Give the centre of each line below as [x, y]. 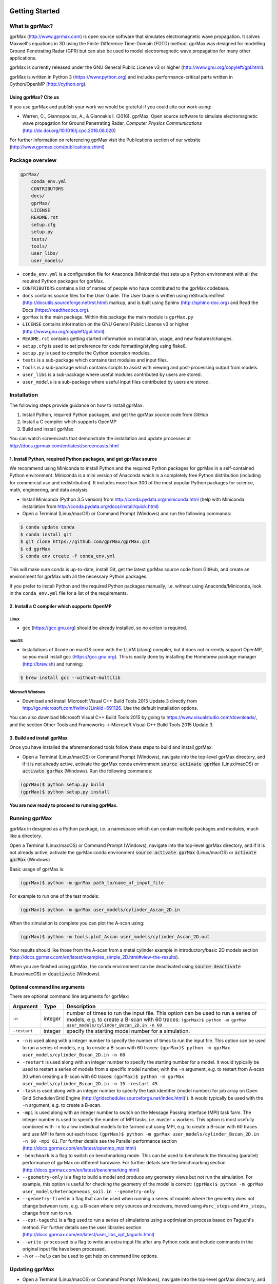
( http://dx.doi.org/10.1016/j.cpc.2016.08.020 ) [69, 130]
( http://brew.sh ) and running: [53, 664]
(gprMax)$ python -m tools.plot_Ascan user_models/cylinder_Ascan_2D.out [115, 937]
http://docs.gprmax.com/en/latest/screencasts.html [64, 446]
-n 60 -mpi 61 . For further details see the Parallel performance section [100, 1141]
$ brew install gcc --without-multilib [70, 677]
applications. [23, 58]
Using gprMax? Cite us [34, 97]
